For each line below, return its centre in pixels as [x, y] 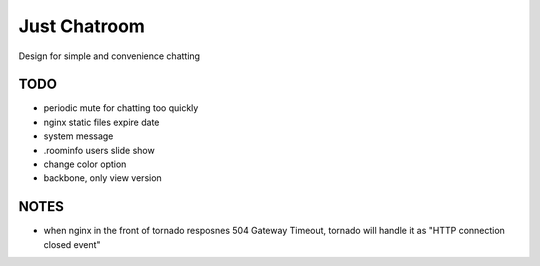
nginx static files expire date [101, 122]
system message [78, 136]
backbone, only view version [102, 178]
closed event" [72, 244]
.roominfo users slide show [99, 150]
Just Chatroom [81, 26]
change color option [85, 164]
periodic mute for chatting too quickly [121, 108]
